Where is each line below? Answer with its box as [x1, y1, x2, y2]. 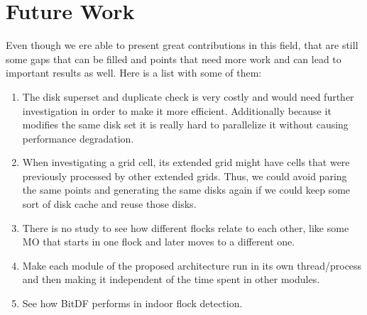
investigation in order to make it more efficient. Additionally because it [22, 103, 332, 118]
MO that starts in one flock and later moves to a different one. [22, 234, 295, 249]
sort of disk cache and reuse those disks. [22, 197, 197, 211]
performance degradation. [22, 131, 134, 145]
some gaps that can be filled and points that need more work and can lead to [6, 51, 341, 66]
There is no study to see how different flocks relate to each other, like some [22, 220, 349, 235]
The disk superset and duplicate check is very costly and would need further [22, 89, 354, 104]
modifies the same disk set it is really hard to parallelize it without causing [22, 117, 349, 132]
